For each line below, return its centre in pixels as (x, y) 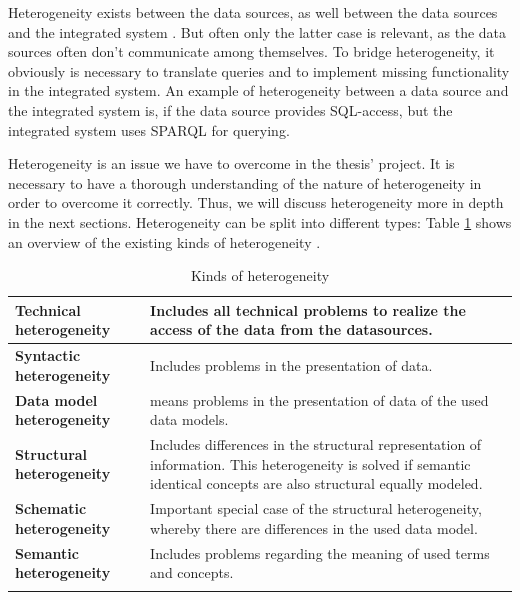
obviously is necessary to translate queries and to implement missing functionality (259, 70)
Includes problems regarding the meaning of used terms (320, 552)
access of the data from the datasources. (291, 329)
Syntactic (48, 355)
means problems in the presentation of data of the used (319, 399)
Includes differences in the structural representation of (316, 444)
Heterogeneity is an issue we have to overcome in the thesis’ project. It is (231, 163)
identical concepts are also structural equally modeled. (316, 483)
